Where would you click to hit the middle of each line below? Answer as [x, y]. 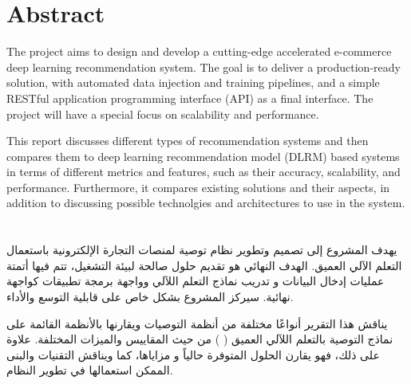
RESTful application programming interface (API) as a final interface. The [190, 98]
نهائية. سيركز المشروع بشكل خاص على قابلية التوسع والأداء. [150, 297]
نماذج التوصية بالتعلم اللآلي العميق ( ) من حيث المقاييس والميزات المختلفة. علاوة [200, 339]
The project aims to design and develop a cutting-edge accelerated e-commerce [199, 51]
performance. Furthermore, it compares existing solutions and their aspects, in [198, 187]
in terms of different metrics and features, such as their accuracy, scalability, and [204, 172]
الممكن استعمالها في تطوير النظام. [90, 370]
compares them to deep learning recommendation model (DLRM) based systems [203, 156]
